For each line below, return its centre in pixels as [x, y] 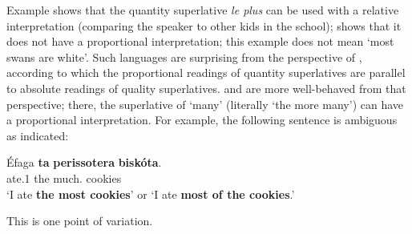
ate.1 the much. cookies [64, 178]
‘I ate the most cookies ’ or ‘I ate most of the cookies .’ [151, 194]
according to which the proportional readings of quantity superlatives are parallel [206, 73]
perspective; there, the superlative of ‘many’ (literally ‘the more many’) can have [205, 104]
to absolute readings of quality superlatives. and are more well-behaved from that [206, 88]
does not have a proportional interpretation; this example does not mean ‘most [200, 41]
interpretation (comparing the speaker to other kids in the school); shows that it [204, 25]
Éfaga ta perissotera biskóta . [84, 162]
